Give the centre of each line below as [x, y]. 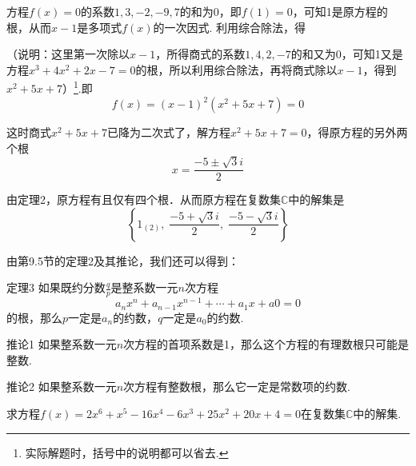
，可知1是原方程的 [340, 11]
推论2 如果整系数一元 [62, 386]
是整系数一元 [144, 287]
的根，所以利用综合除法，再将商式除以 [236, 69]
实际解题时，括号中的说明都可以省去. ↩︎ [127, 452]
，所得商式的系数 [200, 54]
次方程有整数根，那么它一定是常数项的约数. [237, 386]
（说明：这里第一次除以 [68, 54]
